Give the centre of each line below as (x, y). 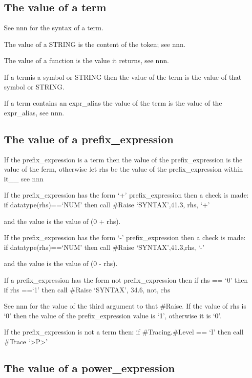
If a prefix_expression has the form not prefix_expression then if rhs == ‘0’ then (126, 279)
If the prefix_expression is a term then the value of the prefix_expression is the (123, 159)
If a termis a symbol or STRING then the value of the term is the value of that (123, 77)
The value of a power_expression (90, 367)
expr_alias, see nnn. (34, 112)
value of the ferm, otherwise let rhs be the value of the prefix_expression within (124, 169)
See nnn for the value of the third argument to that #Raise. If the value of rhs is (125, 306)
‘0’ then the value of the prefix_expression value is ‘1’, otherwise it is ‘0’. (113, 315)
